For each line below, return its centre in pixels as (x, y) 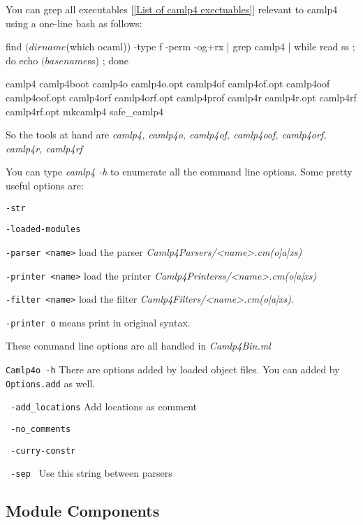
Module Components (83, 511)
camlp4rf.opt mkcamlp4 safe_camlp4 (85, 111)
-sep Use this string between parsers (91, 473)
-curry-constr (43, 451)
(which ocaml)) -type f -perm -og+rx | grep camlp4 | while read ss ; (210, 46)
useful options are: (45, 185)
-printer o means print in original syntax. (98, 322)
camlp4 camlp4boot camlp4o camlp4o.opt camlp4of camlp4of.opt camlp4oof (168, 84)
